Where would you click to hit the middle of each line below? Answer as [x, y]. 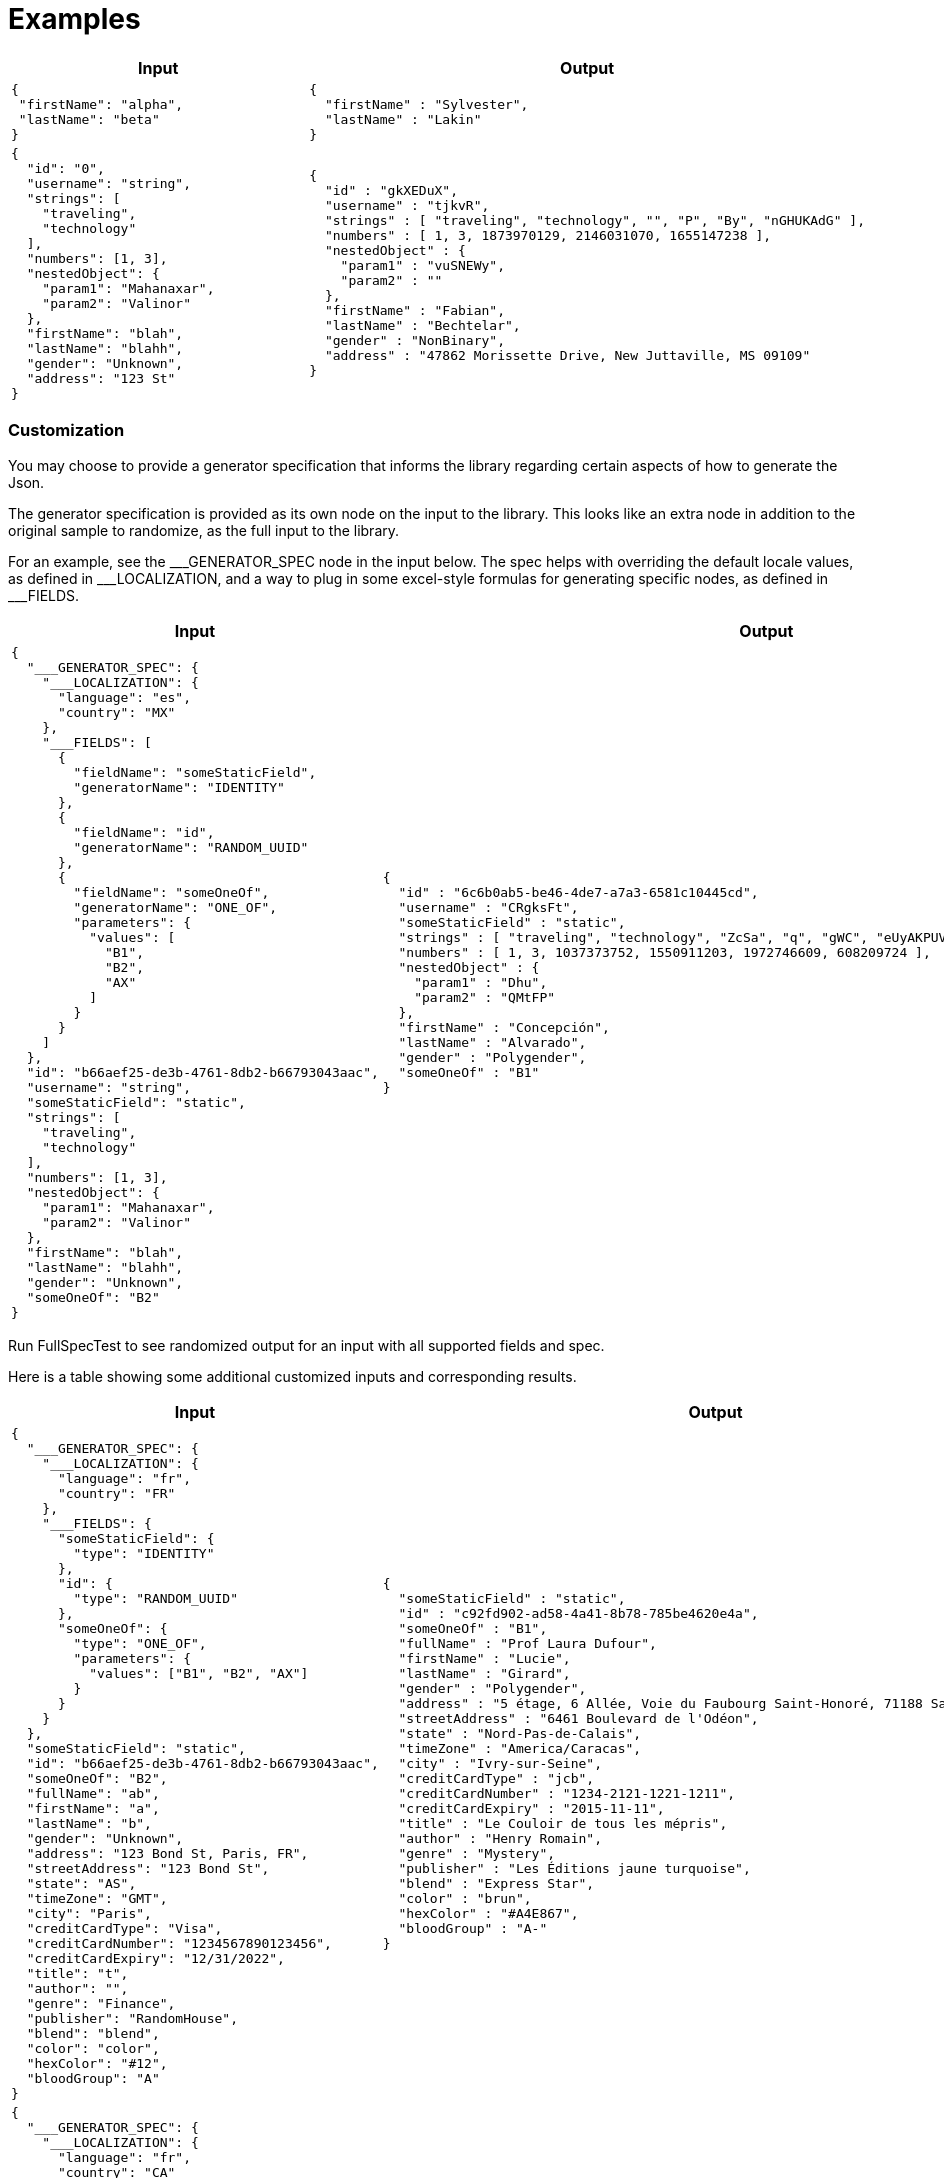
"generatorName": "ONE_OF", [175, 907]
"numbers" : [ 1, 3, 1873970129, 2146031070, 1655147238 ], [548, 236]
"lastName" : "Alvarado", [492, 1042]
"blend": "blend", [93, 2033]
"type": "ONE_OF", [140, 1643]
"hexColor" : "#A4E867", [488, 1913]
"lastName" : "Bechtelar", [422, 326]
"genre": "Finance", [101, 2003]
